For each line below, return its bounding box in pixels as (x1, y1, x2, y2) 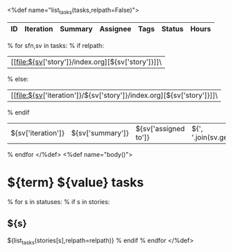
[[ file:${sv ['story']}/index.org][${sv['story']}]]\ (10, 57, 162, 67)
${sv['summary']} (71, 128, 130, 137)
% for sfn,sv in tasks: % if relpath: (7, 41, 104, 49)
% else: (7, 74, 29, 83)
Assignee (99, 24, 132, 33)
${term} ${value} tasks (7, 174, 144, 190)
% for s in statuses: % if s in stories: (7, 197, 110, 205)
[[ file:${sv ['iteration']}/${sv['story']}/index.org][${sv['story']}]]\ (10, 90, 218, 100)
